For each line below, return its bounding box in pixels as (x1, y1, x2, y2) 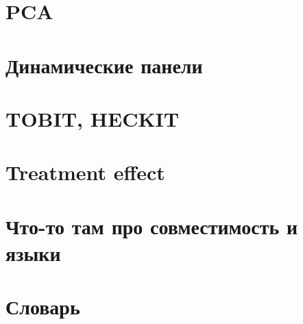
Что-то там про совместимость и (5, 212, 298, 240)
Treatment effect (5, 158, 165, 186)
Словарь (5, 292, 80, 321)
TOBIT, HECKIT (5, 104, 180, 132)
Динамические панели (5, 51, 203, 79)
